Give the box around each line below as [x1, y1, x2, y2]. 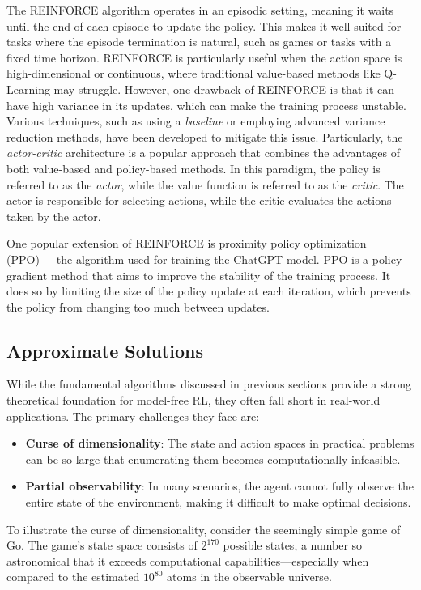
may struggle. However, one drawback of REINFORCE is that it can [53, 80, 395, 97]
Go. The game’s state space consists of [6, 537, 198, 554]
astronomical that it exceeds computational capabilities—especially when [6, 552, 369, 569]
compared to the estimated [6, 568, 140, 585]
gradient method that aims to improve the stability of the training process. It [6, 266, 391, 283]
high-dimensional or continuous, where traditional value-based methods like [6, 65, 381, 82]
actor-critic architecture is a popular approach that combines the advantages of [6, 144, 401, 161]
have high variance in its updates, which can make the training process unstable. [6, 96, 407, 113]
